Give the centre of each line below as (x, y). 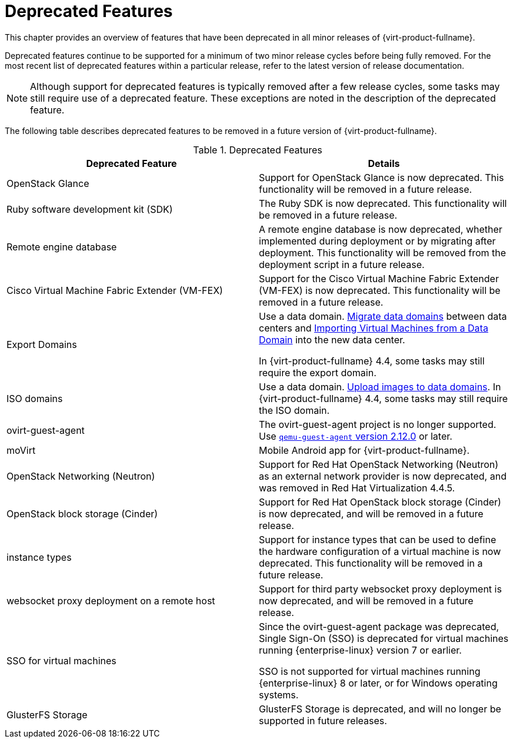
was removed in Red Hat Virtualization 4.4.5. (357, 488)
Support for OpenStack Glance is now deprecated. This (382, 177)
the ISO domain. (294, 410)
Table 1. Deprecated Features (258, 150)
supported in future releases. (323, 720)
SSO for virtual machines (61, 660)
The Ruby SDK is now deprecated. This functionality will (383, 203)
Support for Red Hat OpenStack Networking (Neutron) (379, 464)
